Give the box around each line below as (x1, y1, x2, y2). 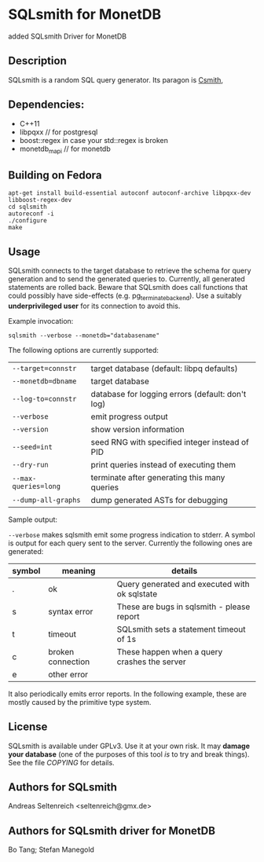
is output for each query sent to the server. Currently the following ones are (8, 538, 253, 548)
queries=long (12, 482, 61, 490)
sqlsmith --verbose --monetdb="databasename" (8, 332, 159, 339)
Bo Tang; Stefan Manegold (8, 845, 94, 854)
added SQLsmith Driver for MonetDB (8, 31, 127, 41)
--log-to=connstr (12, 394, 77, 403)
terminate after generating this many (90, 471, 225, 482)
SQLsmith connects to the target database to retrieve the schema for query (8, 266, 251, 275)
